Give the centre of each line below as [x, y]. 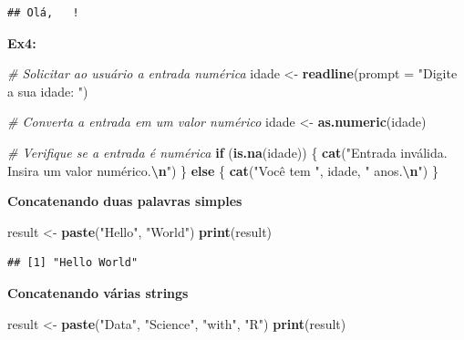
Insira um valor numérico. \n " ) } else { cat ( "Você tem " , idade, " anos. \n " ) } [223, 170]
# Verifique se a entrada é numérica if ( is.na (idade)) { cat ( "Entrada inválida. [227, 152]
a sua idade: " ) [48, 91]
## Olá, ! [43, 13]
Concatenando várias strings [98, 292]
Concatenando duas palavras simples [125, 201]
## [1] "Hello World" [73, 263]
